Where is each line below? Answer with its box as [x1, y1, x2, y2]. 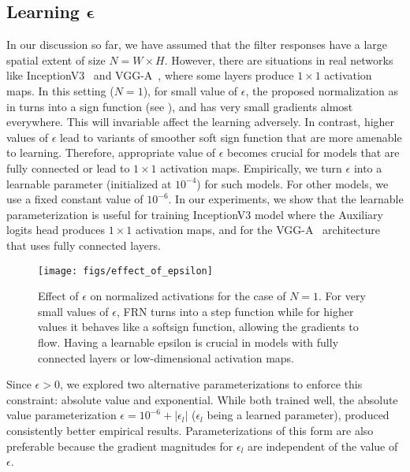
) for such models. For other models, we [196, 175, 389, 191]
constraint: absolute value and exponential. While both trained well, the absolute [6, 391, 398, 407]
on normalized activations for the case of [90, 288, 286, 304]
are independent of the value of [248, 437, 398, 454]
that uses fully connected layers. [6, 236, 161, 253]
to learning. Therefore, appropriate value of [6, 144, 216, 161]
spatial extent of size [6, 51, 106, 68]
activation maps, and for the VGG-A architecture [135, 221, 380, 238]
